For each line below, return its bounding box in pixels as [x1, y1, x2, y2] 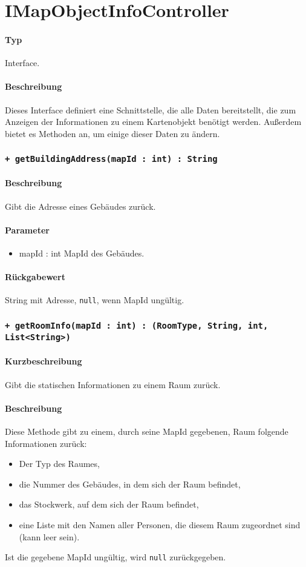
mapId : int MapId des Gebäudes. [19, 246, 145, 259]
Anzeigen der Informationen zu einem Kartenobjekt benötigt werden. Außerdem [5, 115, 302, 128]
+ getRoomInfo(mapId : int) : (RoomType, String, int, [5, 320, 269, 330]
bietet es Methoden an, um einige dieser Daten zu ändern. [5, 127, 220, 139]
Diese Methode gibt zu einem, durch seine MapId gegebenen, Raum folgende [5, 425, 288, 438]
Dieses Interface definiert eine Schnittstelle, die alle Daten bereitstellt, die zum [5, 103, 296, 116]
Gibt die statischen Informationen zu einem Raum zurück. [5, 378, 221, 391]
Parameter [5, 223, 50, 236]
